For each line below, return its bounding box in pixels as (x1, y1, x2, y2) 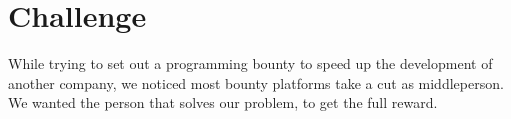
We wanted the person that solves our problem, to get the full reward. (8, 92, 438, 113)
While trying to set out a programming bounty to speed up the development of (8, 53, 493, 74)
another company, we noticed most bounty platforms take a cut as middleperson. (8, 72, 504, 93)
